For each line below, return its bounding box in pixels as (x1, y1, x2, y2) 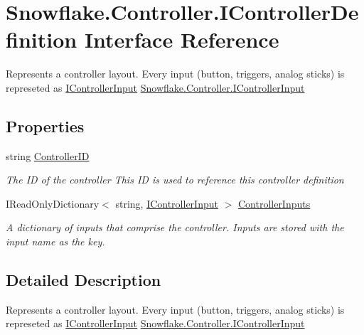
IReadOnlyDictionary (6, 196, 100, 211)
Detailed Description (6, 269, 161, 291)
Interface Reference (84, 25, 279, 54)
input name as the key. (6, 234, 105, 249)
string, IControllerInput (115, 196, 218, 211)
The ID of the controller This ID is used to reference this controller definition (6, 172, 344, 187)
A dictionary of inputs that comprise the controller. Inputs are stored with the (6, 220, 344, 235)
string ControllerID (6, 148, 90, 163)
